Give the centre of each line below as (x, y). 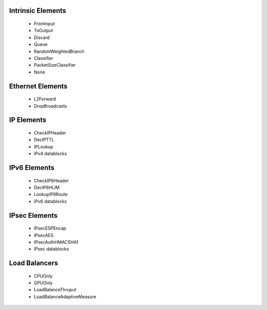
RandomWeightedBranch (59, 51)
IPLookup (44, 147)
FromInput (44, 24)
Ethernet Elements (38, 86)
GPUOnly (43, 283)
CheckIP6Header (51, 181)
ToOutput (44, 31)
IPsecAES (44, 235)
